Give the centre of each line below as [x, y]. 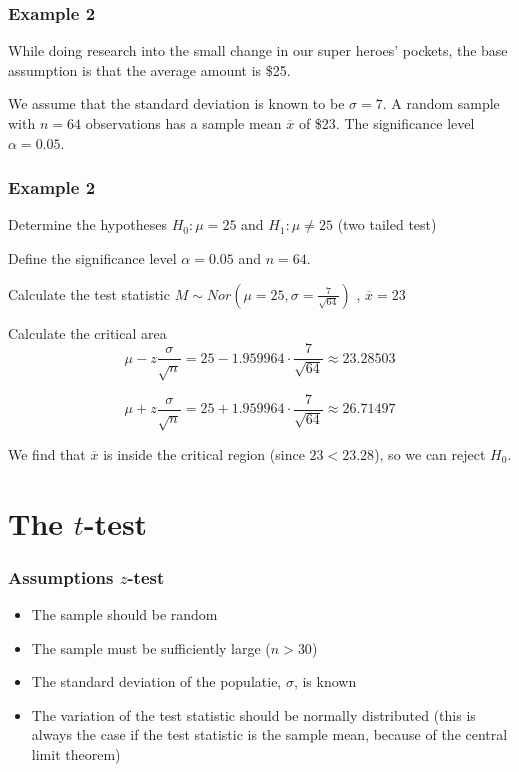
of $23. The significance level [386, 123]
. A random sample [441, 103]
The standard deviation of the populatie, [156, 681]
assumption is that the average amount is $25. [149, 69]
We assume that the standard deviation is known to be [176, 103]
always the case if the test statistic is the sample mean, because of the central [269, 734]
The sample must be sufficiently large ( [151, 647]
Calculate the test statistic [89, 293]
